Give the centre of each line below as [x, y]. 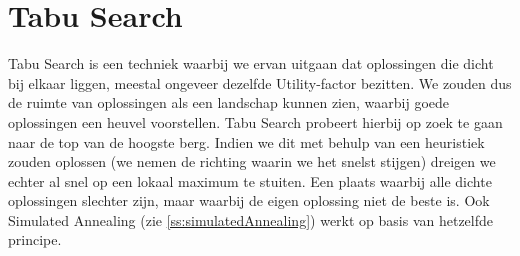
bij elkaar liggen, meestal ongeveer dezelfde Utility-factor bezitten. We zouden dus [260, 82]
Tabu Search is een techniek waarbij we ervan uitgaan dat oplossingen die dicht [251, 63]
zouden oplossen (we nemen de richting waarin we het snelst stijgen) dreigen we [252, 161]
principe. [35, 239]
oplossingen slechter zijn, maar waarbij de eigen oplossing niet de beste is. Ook [249, 200]
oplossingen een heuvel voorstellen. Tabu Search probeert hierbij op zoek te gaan [255, 121]
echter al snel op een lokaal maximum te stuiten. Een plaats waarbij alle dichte [250, 180]
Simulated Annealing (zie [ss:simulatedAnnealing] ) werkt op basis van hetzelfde [251, 219]
